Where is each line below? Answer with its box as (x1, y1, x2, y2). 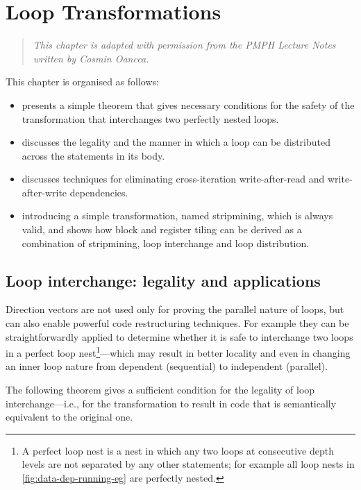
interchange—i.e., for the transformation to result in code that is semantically (6, 396, 337, 410)
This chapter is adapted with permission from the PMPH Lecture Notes (33, 37, 336, 52)
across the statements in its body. (22, 148, 165, 162)
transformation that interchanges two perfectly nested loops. (22, 111, 279, 126)
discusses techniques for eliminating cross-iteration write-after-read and (22, 171, 325, 186)
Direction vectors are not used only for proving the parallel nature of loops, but (6, 302, 344, 316)
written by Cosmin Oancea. (33, 51, 149, 65)
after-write (22, 185, 67, 199)
